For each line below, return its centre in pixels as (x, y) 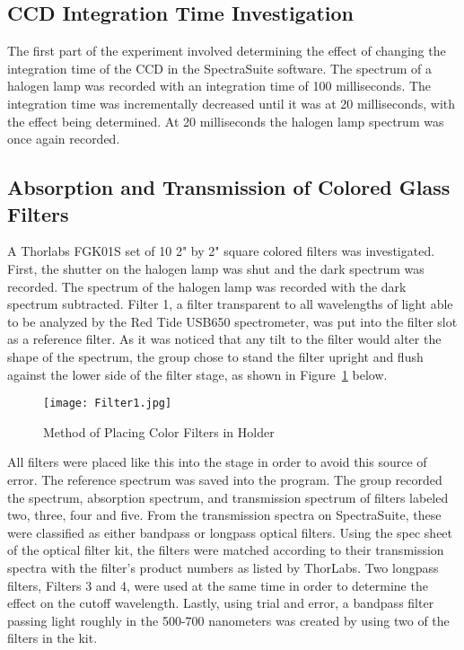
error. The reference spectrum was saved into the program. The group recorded (225, 479)
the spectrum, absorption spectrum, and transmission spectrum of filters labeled (228, 497)
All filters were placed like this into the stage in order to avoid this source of (217, 462)
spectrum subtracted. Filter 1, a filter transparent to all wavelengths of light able (230, 304)
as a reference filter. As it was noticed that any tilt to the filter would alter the (224, 339)
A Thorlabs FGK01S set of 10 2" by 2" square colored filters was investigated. (221, 251)
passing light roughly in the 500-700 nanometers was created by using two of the (228, 620)
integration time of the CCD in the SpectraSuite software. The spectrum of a (219, 68)
